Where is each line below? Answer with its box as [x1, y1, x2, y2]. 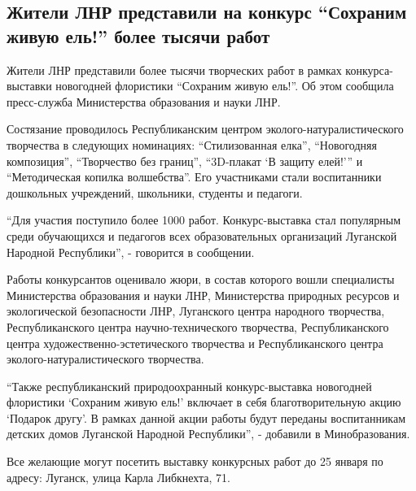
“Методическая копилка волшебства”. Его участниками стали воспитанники [7, 168, 382, 185]
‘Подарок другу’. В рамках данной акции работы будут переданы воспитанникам [7, 409, 406, 426]
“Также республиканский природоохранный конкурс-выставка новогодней [7, 377, 372, 394]
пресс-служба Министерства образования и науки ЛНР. [7, 93, 281, 110]
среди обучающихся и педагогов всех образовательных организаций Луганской [7, 227, 397, 244]
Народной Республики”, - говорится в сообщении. [7, 243, 255, 260]
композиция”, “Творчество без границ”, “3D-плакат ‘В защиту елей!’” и [7, 152, 363, 169]
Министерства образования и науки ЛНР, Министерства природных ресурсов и [7, 286, 400, 303]
